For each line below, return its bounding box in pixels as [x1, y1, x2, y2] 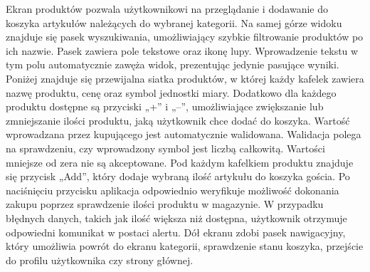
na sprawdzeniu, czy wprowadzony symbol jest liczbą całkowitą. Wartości [6, 140, 325, 155]
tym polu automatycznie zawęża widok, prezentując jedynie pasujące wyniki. [6, 57, 339, 72]
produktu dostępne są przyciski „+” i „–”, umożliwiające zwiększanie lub [6, 99, 324, 114]
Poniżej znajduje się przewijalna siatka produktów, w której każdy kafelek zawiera [6, 70, 364, 85]
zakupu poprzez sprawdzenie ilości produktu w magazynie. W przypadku [6, 197, 324, 211]
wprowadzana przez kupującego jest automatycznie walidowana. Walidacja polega [6, 127, 361, 142]
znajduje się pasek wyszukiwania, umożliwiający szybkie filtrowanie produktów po [6, 29, 364, 44]
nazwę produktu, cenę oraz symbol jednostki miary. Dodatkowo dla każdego [6, 85, 337, 100]
